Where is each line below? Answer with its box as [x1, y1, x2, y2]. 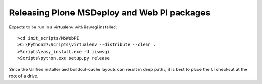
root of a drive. [9, 73, 39, 79]
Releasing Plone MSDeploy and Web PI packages [9, 7, 211, 18]
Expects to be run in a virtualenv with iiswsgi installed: [9, 24, 117, 30]
